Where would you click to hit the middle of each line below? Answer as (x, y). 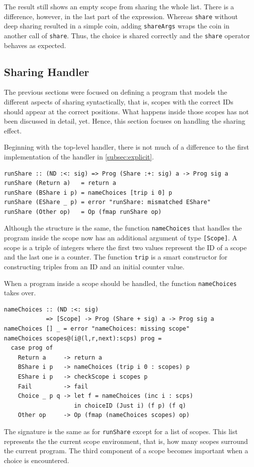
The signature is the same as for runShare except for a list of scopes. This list (121, 431)
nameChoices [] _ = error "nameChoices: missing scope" (97, 329)
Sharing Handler (46, 71)
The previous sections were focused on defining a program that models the (115, 92)
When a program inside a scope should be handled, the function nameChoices (120, 283)
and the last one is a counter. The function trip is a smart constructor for (116, 257)
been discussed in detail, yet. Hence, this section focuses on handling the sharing (125, 121)
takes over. (20, 293)
